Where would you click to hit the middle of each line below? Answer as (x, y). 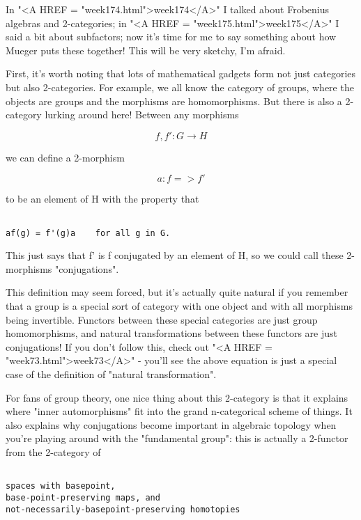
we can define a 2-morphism (65, 157)
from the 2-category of (53, 451)
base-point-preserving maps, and (83, 497)
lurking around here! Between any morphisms (142, 115)
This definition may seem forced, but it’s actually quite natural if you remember (177, 292)
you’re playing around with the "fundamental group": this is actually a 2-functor (177, 438)
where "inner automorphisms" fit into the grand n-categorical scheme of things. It (179, 411)
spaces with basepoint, (61, 486)
